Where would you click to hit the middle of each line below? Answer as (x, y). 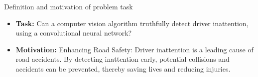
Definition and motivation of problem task (68, 6)
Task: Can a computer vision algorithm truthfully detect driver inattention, (132, 23)
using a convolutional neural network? (74, 33)
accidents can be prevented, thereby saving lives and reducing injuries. (123, 68)
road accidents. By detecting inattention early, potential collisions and (123, 59)
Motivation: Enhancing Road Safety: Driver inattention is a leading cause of (134, 49)
